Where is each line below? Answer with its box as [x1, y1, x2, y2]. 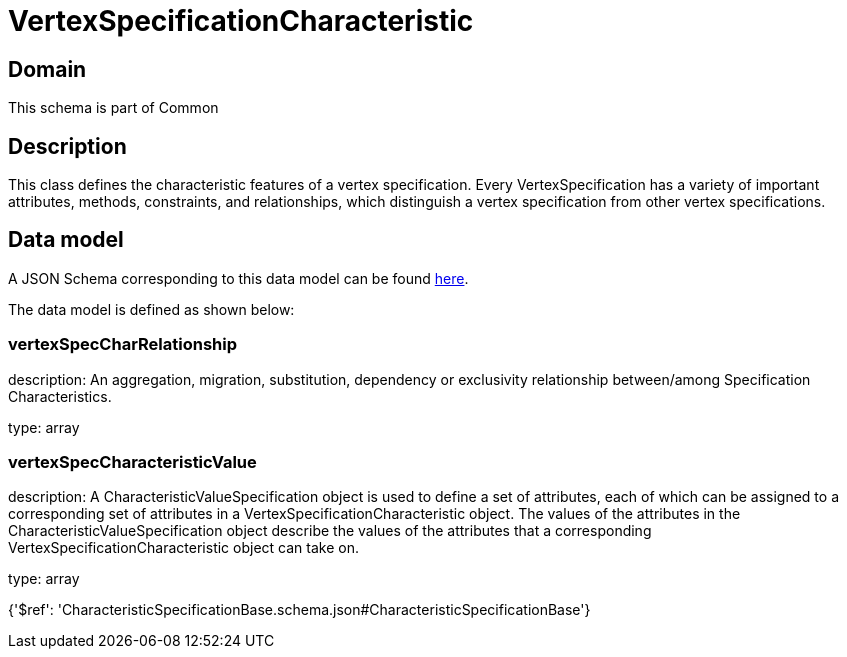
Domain [8, 56, 87, 82]
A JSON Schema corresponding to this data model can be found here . [8, 269, 469, 287]
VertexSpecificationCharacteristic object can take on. [8, 539, 359, 557]
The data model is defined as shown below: [8, 300, 295, 318]
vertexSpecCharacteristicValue [8, 451, 257, 472]
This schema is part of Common [8, 99, 219, 117]
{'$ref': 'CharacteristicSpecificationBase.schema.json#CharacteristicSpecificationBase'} [8, 601, 591, 619]
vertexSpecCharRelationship [8, 334, 238, 355]
